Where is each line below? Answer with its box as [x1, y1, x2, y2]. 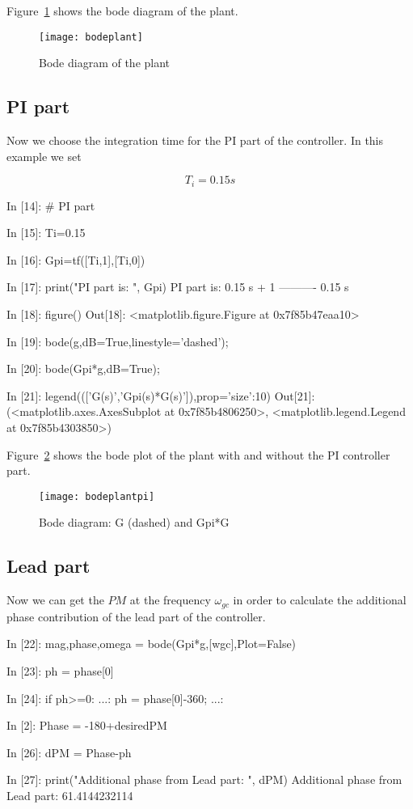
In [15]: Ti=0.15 [6, 224, 86, 241]
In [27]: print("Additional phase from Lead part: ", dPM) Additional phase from [6, 771, 402, 788]
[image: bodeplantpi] [39, 490, 155, 502]
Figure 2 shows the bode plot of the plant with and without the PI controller [6, 446, 390, 463]
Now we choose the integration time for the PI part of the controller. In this [6, 132, 384, 149]
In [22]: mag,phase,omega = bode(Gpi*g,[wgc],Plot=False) [6, 635, 297, 652]
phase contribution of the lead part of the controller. [6, 608, 266, 625]
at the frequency [129, 591, 211, 608]
